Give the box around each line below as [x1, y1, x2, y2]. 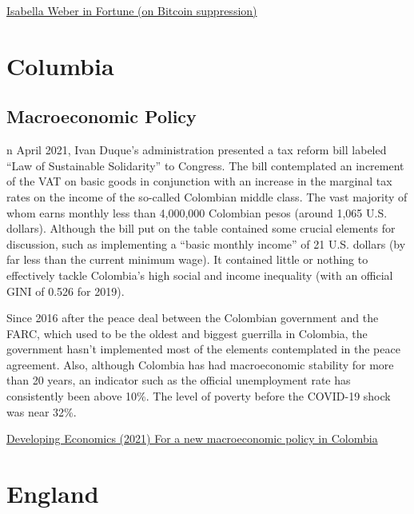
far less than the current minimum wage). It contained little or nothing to [6, 251, 368, 268]
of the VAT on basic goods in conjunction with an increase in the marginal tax [6, 173, 392, 189]
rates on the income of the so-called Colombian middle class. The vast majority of [6, 188, 408, 205]
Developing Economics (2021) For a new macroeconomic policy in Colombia [6, 430, 378, 447]
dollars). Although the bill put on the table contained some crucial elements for [6, 220, 396, 237]
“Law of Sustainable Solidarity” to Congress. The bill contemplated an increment [6, 157, 404, 173]
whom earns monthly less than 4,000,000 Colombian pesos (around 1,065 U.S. [6, 204, 388, 221]
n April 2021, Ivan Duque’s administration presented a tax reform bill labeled [6, 141, 387, 158]
